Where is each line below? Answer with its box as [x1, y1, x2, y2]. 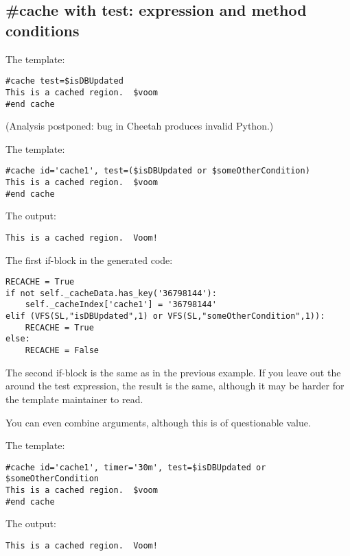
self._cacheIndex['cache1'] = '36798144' [25, 300, 217, 310]
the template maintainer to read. [5, 391, 143, 406]
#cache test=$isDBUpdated [5, 76, 124, 86]
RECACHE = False [25, 346, 100, 356]
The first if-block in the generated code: [5, 252, 173, 267]
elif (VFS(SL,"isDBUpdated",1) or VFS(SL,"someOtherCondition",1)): [5, 311, 325, 322]
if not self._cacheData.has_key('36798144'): [5, 288, 217, 298]
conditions [5, 19, 80, 40]
